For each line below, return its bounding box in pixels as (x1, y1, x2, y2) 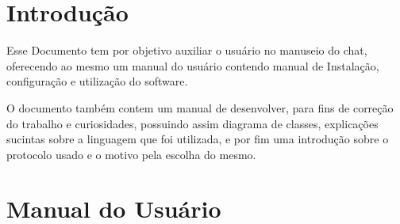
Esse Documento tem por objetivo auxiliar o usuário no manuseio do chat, (6, 42, 367, 59)
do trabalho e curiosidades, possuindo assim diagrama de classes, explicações (6, 115, 379, 131)
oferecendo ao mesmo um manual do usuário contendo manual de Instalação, (6, 57, 379, 74)
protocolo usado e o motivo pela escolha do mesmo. (6, 146, 256, 162)
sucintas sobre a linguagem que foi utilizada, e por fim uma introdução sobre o (6, 131, 389, 147)
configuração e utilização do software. (6, 73, 188, 89)
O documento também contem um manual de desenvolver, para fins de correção (6, 99, 394, 116)
